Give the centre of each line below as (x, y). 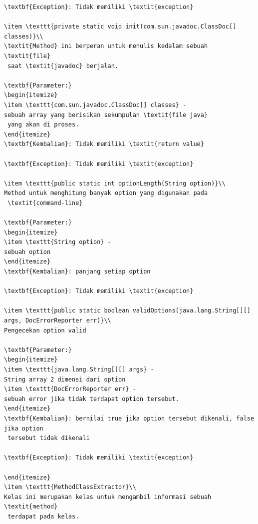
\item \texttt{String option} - (58, 242)
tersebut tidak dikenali (49, 438)
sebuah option (27, 252)
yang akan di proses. (43, 125)
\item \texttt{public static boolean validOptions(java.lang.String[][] (127, 311)
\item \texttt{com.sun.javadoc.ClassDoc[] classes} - (95, 105)
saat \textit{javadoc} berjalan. (63, 66)
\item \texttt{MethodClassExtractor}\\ (70, 487)
